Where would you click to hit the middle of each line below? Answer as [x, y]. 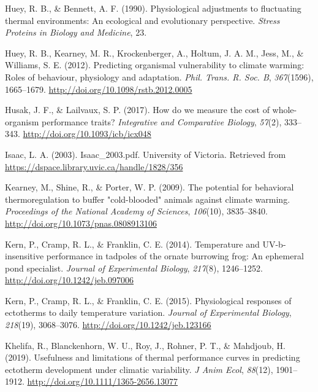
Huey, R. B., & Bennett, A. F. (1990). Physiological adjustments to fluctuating [153, 8]
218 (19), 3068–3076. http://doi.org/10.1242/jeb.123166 [108, 325]
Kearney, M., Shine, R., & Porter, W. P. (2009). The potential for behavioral [150, 187]
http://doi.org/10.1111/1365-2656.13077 [103, 381]
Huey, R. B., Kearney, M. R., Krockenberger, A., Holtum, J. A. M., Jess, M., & [154, 53]
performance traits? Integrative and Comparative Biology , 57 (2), [162, 121]
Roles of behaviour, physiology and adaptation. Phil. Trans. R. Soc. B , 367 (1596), [159, 76]
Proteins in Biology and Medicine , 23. [76, 32]
